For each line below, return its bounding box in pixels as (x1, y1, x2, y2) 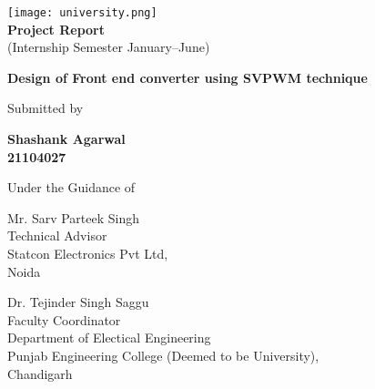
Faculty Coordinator (7, 310, 121, 329)
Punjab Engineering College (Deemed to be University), (7, 345, 319, 364)
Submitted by (7, 98, 84, 118)
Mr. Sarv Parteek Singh (7, 208, 140, 227)
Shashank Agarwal (7, 129, 126, 148)
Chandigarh (7, 363, 73, 383)
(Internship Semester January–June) (7, 37, 210, 56)
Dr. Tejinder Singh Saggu (7, 292, 149, 312)
